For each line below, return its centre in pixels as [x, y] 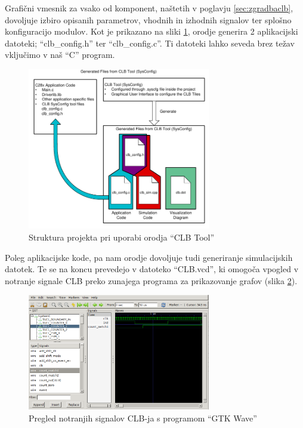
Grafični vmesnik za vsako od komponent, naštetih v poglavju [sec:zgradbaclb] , [149, 8]
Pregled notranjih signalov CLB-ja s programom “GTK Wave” [143, 418]
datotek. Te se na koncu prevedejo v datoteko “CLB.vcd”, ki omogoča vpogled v [152, 269]
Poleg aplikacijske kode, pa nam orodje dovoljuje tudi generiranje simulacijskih [149, 257]
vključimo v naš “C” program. [60, 55]
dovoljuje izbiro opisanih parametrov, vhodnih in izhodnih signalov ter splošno [148, 19]
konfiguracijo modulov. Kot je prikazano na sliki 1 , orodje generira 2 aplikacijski [151, 31]
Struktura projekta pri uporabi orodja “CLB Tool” [122, 237]
